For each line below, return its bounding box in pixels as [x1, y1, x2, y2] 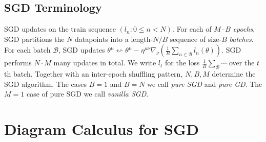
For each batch [4, 44, 51, 55]
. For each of [172, 23, 212, 34]
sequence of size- [170, 33, 222, 44]
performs [4, 57, 32, 68]
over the [229, 57, 255, 68]
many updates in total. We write [53, 57, 156, 68]
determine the [212, 68, 256, 79]
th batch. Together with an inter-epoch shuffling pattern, [4, 68, 183, 79]
